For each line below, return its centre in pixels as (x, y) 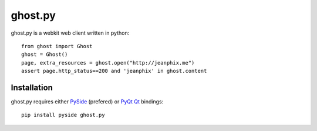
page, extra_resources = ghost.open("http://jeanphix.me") (108, 63)
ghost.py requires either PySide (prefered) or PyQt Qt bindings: (87, 102)
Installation (32, 87)
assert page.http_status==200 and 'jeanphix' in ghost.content (114, 71)
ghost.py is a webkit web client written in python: (70, 33)
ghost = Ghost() (45, 55)
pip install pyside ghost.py (63, 115)
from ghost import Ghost (57, 46)
